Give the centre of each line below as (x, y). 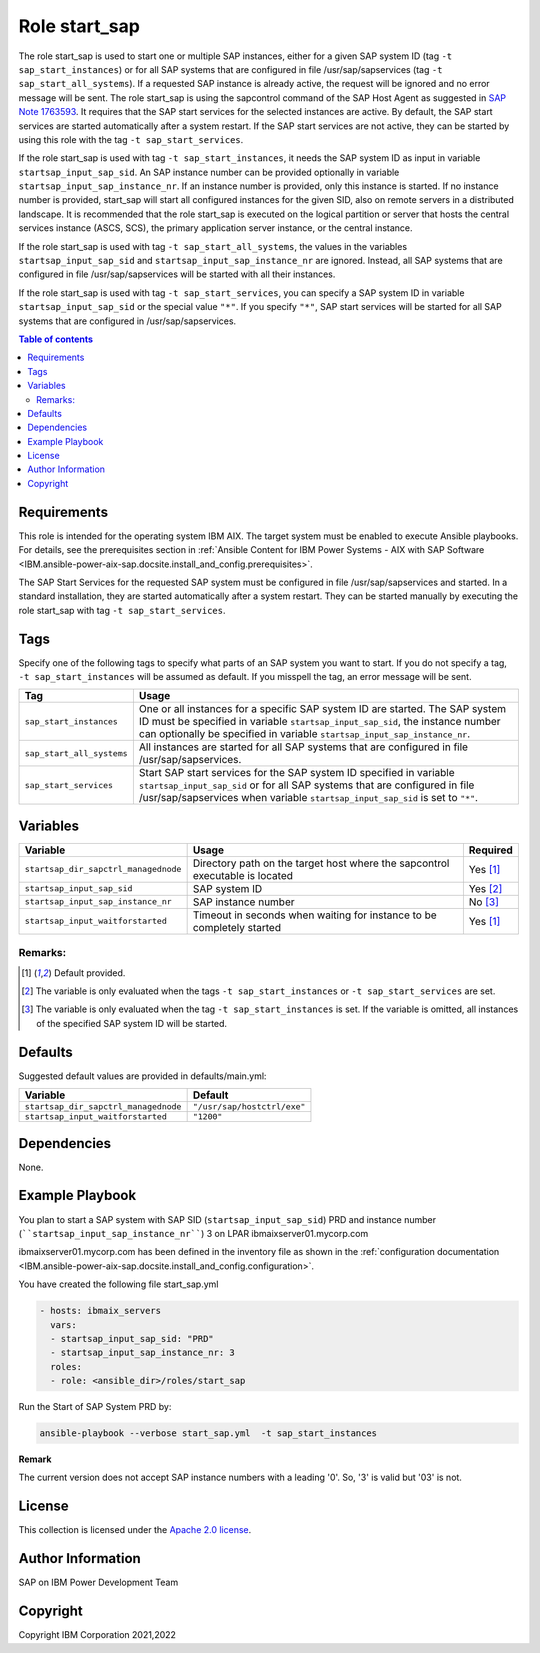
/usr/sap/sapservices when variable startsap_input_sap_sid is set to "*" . (308, 798)
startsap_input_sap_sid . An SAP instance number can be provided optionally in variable (209, 172)
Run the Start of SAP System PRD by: (95, 1407)
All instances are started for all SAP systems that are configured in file (303, 747)
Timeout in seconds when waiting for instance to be (314, 915)
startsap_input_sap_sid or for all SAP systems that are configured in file (306, 785)
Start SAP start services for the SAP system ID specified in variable (296, 773)
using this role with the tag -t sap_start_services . (131, 139)
